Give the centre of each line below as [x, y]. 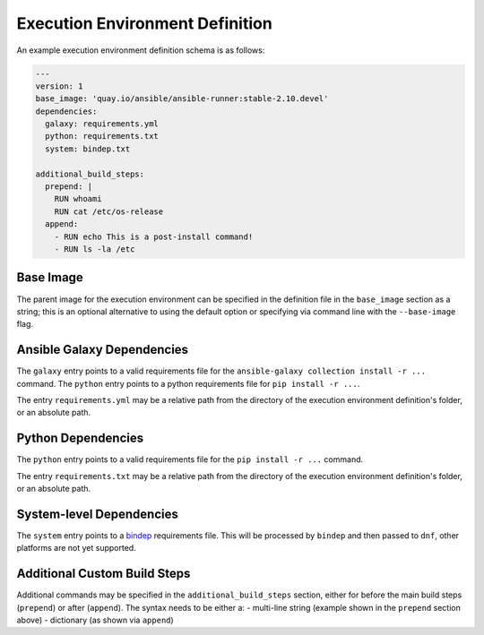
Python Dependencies [80, 438]
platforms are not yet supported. [76, 548]
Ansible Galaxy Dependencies [102, 350]
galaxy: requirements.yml [102, 124]
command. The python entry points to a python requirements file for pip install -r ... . [188, 383]
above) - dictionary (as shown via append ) [95, 620]
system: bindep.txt [88, 149]
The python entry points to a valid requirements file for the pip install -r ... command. [190, 459]
